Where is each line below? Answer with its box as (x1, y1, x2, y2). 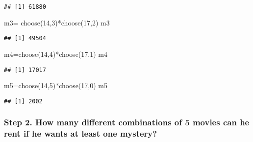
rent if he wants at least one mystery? (4, 127, 157, 140)
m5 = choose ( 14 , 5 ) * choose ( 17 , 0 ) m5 (4, 80, 107, 91)
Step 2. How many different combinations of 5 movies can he (4, 116, 250, 128)
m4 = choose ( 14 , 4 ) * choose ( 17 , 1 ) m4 (4, 48, 107, 59)
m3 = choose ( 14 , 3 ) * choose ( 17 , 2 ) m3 (4, 17, 110, 27)
